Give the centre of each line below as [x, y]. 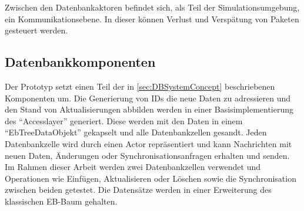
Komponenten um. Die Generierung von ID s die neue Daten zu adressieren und [148, 98]
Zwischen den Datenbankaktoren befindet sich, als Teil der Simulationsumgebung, [152, 7]
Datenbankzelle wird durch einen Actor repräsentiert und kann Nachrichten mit [148, 143]
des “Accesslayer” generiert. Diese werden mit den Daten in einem [124, 120]
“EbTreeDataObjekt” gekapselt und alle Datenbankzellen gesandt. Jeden [136, 132]
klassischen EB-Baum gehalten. [61, 201]
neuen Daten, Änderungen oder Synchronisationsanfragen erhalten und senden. [147, 155]
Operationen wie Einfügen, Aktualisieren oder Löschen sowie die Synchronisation [151, 178]
